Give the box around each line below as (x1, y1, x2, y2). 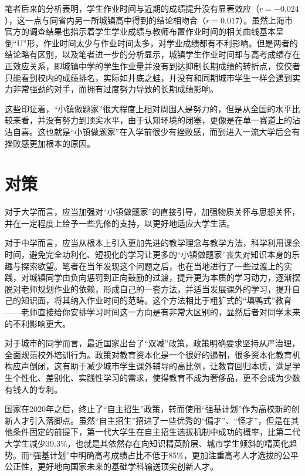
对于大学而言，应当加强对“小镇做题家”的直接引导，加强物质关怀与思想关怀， (5, 205, 300, 218)
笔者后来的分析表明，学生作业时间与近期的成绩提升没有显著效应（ (5, 2, 259, 14)
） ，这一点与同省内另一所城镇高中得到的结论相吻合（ (5, 13, 206, 26)
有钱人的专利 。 (5, 383, 62, 395)
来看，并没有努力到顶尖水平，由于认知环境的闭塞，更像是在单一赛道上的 (12, 114, 292, 126)
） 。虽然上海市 (239, 13, 293, 26)
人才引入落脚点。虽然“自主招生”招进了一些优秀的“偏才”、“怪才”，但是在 (12, 414, 291, 426)
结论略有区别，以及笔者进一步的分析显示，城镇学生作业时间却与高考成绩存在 (5, 48, 300, 60)
